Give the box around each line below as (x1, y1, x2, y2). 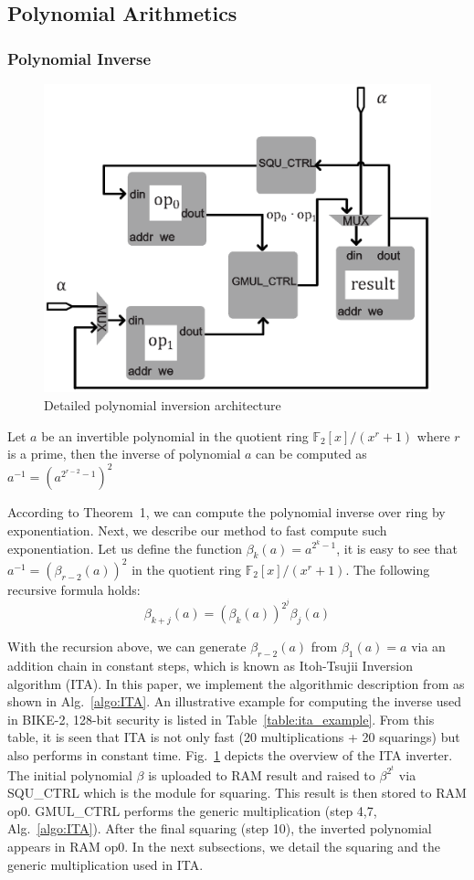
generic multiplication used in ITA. (7, 854, 204, 874)
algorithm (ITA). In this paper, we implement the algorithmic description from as (7, 673, 465, 693)
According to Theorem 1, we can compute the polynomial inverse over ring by (7, 503, 446, 522)
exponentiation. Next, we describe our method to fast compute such (7, 520, 387, 539)
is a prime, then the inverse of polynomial (7, 444, 241, 463)
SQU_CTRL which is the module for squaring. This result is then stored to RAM (7, 783, 467, 802)
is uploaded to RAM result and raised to (148, 765, 375, 784)
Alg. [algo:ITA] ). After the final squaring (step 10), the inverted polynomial (7, 819, 432, 838)
